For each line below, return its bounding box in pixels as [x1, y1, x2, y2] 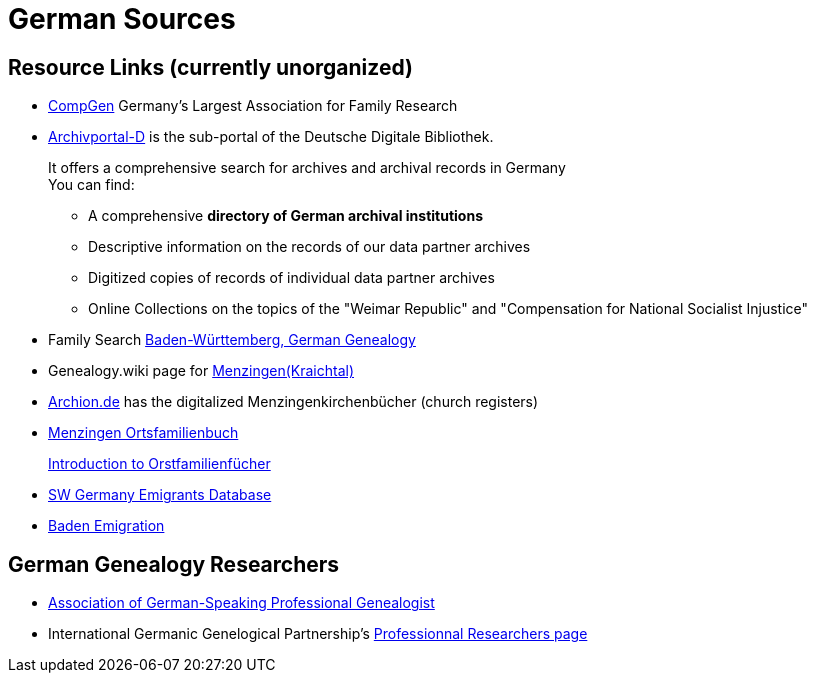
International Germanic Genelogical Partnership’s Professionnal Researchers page [48, 625, 588, 643]
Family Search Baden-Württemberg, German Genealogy [48, 331, 416, 349]
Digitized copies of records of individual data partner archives [88, 269, 495, 287]
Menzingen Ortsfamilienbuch [48, 424, 239, 442]
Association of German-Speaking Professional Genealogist [48, 594, 435, 612]
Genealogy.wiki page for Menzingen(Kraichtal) [48, 362, 354, 380]
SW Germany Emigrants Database [48, 486, 272, 504]
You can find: [48, 176, 135, 194]
